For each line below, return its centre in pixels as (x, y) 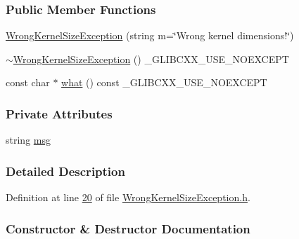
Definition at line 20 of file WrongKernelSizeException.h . (128, 197)
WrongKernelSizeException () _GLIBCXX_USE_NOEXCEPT (151, 59)
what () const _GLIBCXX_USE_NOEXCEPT (164, 82)
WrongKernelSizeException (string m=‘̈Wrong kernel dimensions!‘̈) (150, 35)
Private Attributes (59, 113)
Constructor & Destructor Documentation (128, 228)
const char (28, 82)
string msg (28, 140)
